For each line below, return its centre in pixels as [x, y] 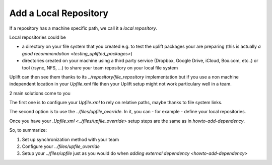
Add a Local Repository [59, 13]
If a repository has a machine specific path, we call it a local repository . [83, 28]
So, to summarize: [28, 130]
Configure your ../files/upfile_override [61, 146]
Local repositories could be [38, 37]
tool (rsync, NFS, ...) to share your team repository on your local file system [100, 67]
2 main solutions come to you [40, 93]
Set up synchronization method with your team [71, 139]
